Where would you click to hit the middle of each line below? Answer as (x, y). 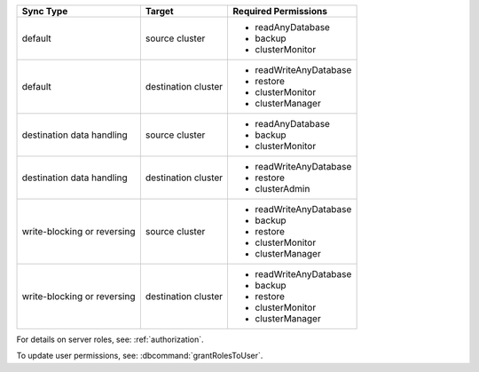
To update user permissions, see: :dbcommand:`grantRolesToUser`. (140, 356)
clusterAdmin (283, 189)
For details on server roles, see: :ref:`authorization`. (110, 339)
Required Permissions (280, 11)
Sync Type (45, 11)
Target (159, 11)
